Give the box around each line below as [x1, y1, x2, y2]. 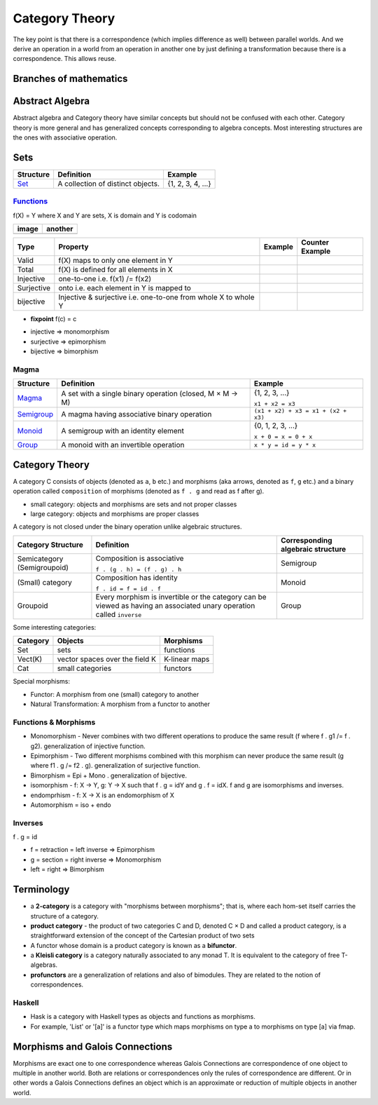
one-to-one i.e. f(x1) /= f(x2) [58, 274, 152, 284]
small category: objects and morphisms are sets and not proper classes [30, 500, 237, 508]
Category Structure [17, 540, 83, 550]
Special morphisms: [13, 677, 70, 686]
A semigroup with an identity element [61, 426, 185, 435]
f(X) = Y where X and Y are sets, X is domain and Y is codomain [13, 211, 197, 219]
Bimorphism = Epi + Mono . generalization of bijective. [30, 771, 187, 780]
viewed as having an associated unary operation [95, 600, 255, 610]
